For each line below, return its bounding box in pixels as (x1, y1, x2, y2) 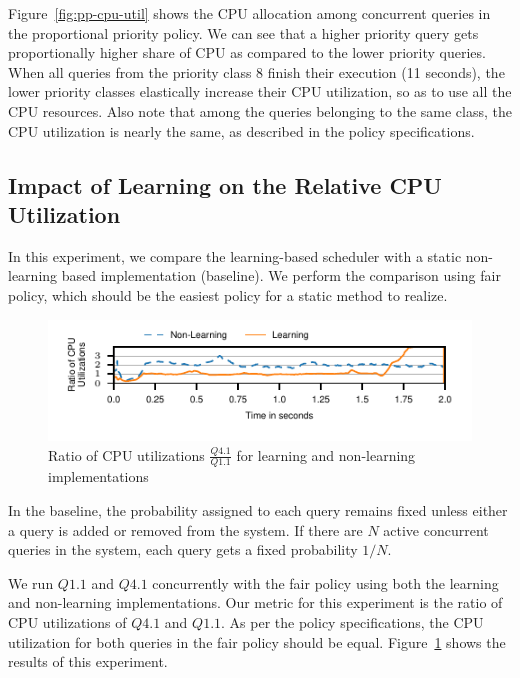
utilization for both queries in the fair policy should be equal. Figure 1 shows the (8, 631, 506, 652)
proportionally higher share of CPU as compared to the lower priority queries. (8, 42, 486, 63)
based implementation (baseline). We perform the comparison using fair (61, 265, 501, 286)
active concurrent (383, 519, 489, 540)
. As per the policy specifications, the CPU (221, 612, 484, 633)
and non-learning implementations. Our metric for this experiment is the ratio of (8, 592, 503, 613)
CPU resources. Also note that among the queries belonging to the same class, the (8, 100, 513, 121)
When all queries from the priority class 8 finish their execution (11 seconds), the (8, 61, 505, 82)
